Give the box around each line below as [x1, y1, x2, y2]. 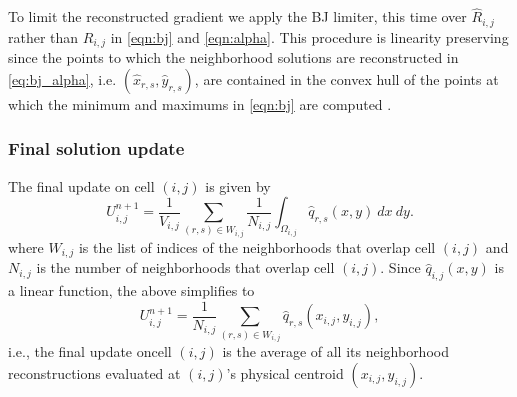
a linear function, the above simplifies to [8, 280, 255, 301]
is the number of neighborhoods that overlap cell [36, 257, 335, 278]
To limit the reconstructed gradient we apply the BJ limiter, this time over [8, 6, 467, 27]
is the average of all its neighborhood [222, 341, 449, 362]
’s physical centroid [226, 362, 344, 383]
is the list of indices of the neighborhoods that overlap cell [78, 237, 436, 258]
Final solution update [8, 136, 185, 161]
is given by [205, 175, 271, 196]
